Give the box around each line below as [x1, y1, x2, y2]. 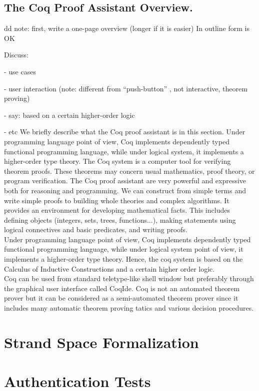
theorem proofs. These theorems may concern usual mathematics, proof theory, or [4, 165, 255, 176]
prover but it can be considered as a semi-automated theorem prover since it [4, 293, 238, 303]
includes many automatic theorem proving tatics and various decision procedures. [4, 303, 254, 313]
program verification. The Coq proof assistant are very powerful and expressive [4, 175, 246, 186]
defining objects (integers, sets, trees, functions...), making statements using [4, 214, 236, 225]
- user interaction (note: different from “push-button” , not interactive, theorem [4, 83, 247, 93]
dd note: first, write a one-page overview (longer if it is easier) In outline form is [4, 23, 249, 33]
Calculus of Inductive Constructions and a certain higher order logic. [4, 263, 215, 274]
